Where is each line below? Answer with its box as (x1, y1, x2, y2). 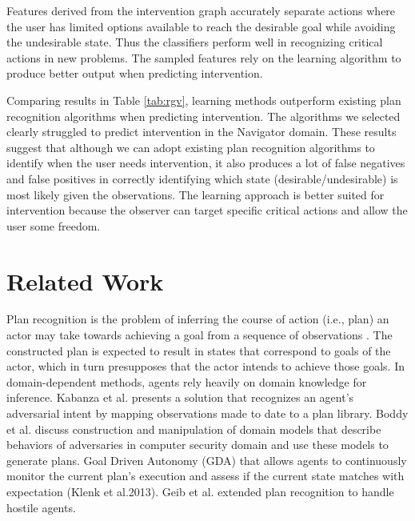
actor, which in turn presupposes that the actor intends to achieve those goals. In (6, 358, 405, 375)
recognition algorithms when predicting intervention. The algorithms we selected (6, 107, 401, 124)
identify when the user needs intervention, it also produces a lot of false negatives (6, 154, 405, 171)
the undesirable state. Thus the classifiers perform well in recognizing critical (6, 34, 383, 50)
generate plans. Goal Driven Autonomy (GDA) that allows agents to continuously (6, 451, 407, 468)
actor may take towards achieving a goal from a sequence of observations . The (6, 327, 393, 343)
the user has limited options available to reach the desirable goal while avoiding (6, 18, 396, 34)
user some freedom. (6, 217, 101, 234)
